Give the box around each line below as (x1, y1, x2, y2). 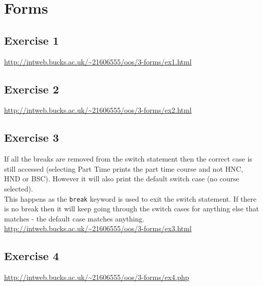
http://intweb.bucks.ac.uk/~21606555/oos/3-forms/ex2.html (4, 105, 192, 115)
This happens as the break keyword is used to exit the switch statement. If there (4, 193, 257, 204)
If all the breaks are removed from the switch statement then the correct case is (4, 153, 252, 164)
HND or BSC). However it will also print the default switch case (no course (4, 173, 240, 184)
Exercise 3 (4, 130, 59, 145)
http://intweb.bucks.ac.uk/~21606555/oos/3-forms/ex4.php (4, 272, 189, 282)
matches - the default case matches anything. (4, 213, 144, 224)
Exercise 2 (4, 81, 59, 97)
